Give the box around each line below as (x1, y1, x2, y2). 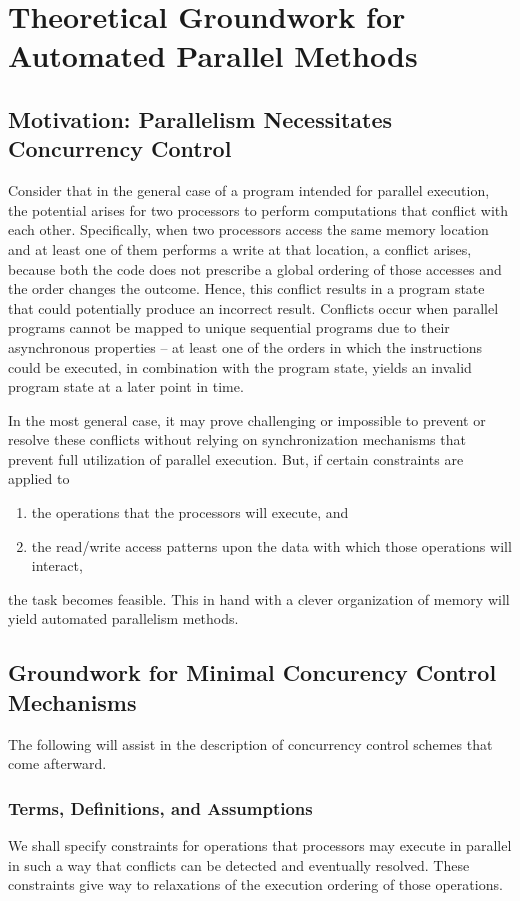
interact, (31, 555, 83, 576)
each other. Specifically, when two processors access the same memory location (8, 219, 489, 240)
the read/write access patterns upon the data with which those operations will (31, 535, 512, 556)
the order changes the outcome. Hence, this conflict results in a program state (8, 278, 485, 299)
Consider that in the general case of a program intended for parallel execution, (8, 180, 490, 201)
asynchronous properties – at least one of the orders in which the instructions (8, 336, 483, 357)
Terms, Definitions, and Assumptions (8, 795, 313, 820)
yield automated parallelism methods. (8, 608, 239, 629)
